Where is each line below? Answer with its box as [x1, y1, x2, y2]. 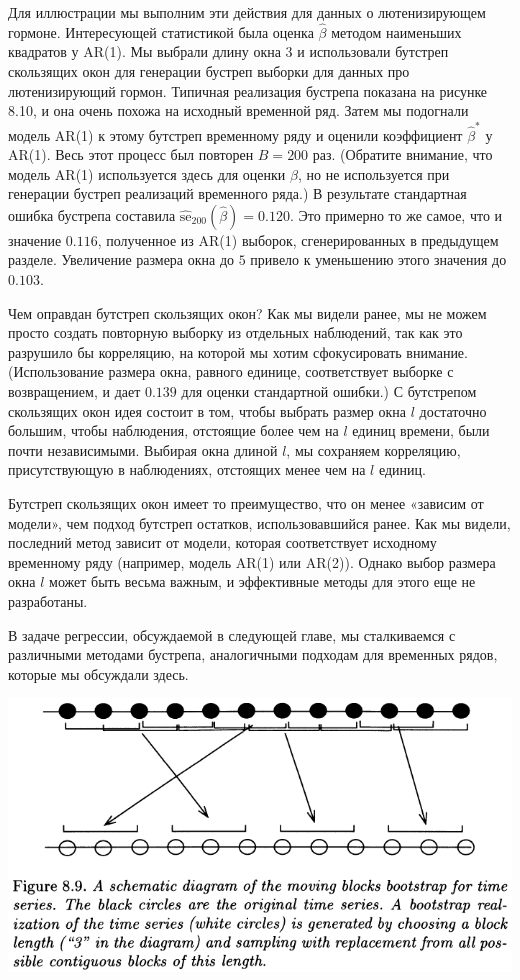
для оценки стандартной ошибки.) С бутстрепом [181, 381, 477, 402]
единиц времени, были [352, 420, 490, 441]
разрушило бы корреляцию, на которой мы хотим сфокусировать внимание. [8, 341, 468, 362]
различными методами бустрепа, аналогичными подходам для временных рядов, [8, 644, 498, 665]
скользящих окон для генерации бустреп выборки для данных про [8, 61, 410, 81]
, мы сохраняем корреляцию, [286, 439, 461, 460]
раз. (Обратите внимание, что [312, 144, 493, 165]
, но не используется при [297, 163, 450, 184]
